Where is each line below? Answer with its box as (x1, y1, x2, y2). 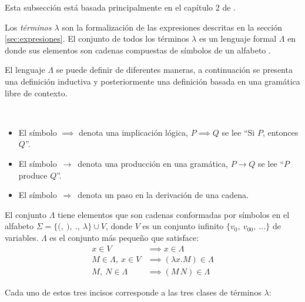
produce (18, 169, 48, 181)
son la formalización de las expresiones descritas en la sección (62, 21, 282, 33)
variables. (5, 231, 39, 243)
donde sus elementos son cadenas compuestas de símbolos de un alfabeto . (5, 43, 271, 56)
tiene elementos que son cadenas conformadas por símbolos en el (58, 208, 290, 220)
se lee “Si (222, 126, 255, 138)
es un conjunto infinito (142, 220, 224, 232)
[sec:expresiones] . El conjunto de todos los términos (5, 32, 189, 45)
